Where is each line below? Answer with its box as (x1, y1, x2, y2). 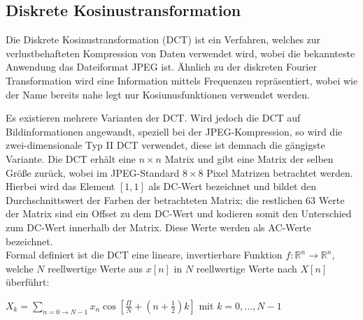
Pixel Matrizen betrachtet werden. (206, 165, 353, 180)
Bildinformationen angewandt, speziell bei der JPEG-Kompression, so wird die (6, 124, 343, 138)
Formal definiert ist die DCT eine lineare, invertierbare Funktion (6, 247, 283, 262)
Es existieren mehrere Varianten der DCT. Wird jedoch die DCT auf (6, 110, 301, 125)
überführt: (6, 275, 50, 289)
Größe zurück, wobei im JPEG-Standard (6, 165, 180, 180)
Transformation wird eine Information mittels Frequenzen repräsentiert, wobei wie (6, 73, 358, 87)
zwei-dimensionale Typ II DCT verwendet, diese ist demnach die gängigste (6, 138, 325, 152)
